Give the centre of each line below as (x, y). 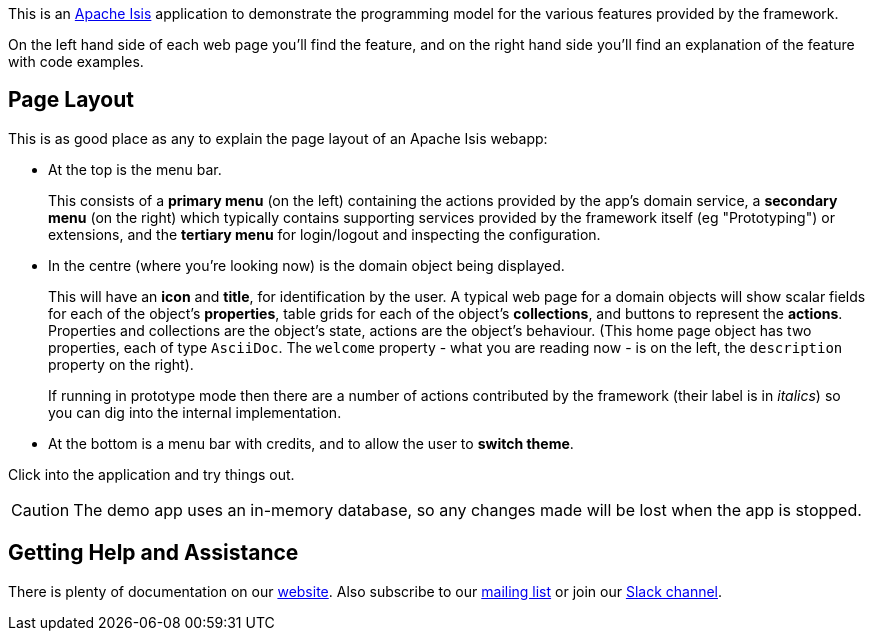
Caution (40, 509)
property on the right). (121, 364)
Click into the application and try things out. (151, 474)
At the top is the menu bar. (135, 169)
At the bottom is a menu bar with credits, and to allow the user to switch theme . (311, 443)
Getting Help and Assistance (153, 553)
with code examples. (76, 61)
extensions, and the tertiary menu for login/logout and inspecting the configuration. (324, 234)
